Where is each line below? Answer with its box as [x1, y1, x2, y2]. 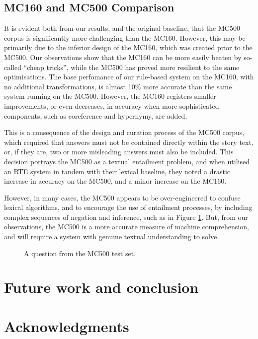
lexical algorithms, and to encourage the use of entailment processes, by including [4, 202, 253, 212]
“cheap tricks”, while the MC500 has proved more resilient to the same [23, 62, 240, 72]
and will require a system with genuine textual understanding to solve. [4, 231, 219, 242]
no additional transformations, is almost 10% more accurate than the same [4, 81, 232, 91]
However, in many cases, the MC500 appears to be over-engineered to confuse [4, 192, 241, 203]
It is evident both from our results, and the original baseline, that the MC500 [4, 23, 240, 33]
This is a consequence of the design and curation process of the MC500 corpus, [4, 127, 245, 137]
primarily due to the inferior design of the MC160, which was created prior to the [4, 42, 253, 53]
